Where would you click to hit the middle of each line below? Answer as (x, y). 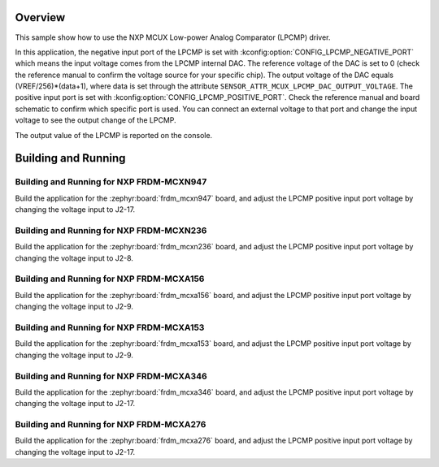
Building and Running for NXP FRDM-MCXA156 (110, 279)
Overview (40, 17)
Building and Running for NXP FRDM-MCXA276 (111, 425)
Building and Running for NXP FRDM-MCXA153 (110, 327)
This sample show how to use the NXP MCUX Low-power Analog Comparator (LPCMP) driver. (173, 37)
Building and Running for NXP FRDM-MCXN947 (111, 182)
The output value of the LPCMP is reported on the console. (114, 135)
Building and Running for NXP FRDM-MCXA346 (111, 376)
